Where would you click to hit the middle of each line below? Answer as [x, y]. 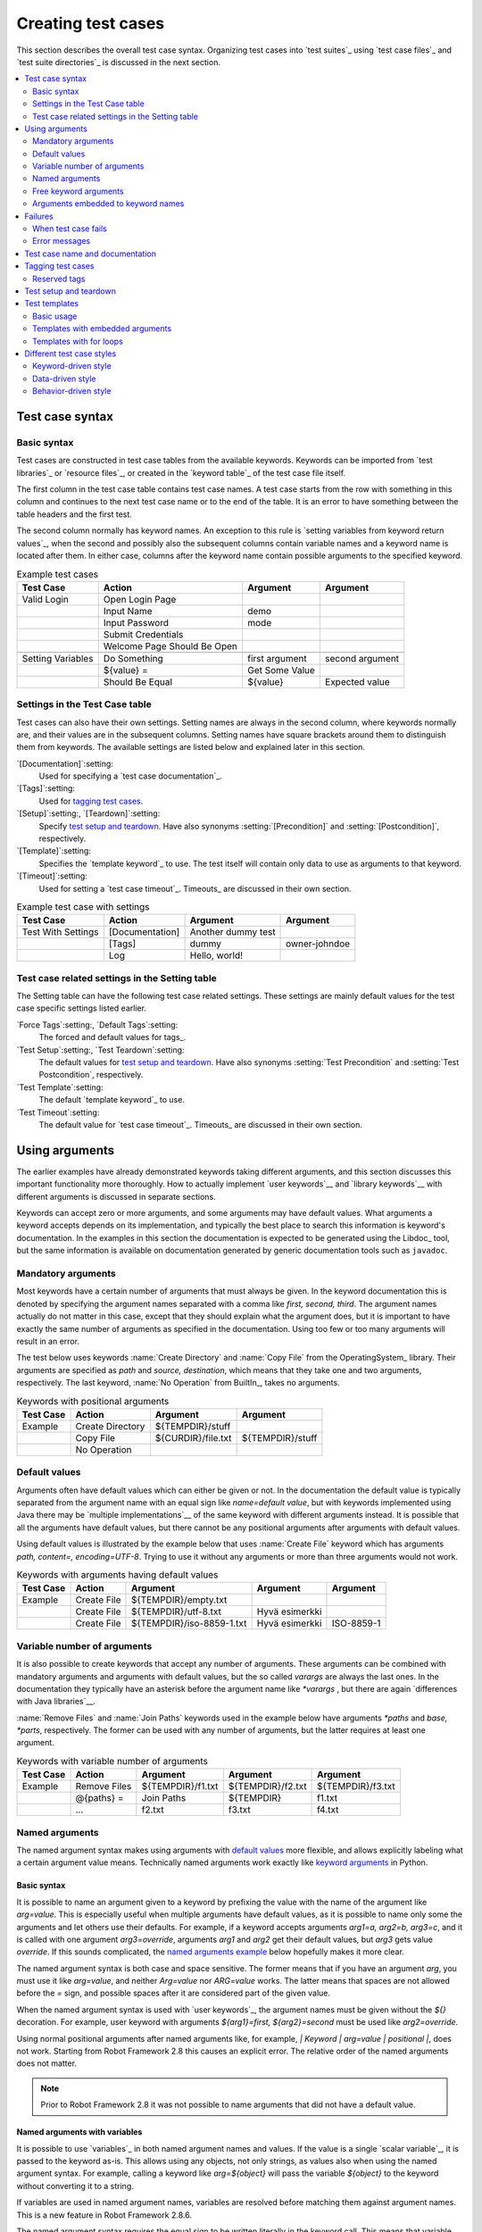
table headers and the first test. [75, 514]
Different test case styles [71, 354]
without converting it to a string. [75, 2186]
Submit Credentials [143, 634]
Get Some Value [281, 670]
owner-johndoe [318, 944]
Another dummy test [233, 932]
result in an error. [48, 1341]
